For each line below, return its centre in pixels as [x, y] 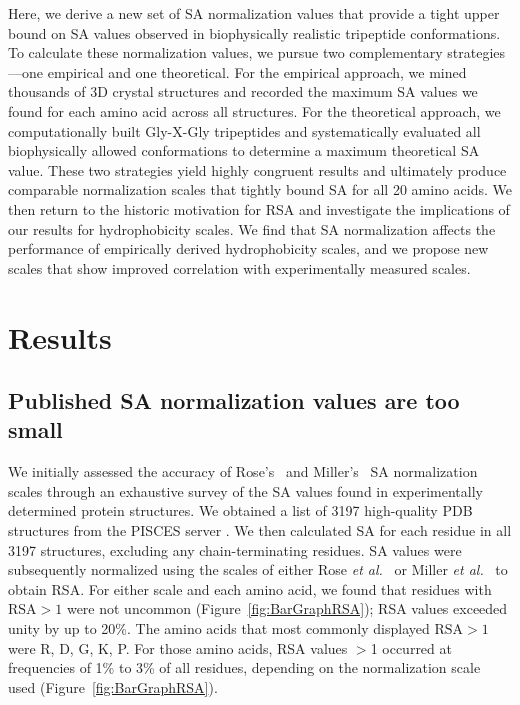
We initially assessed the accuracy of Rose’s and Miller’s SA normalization [243, 471]
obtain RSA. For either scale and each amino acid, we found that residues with [250, 588]
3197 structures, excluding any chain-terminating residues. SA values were [235, 549]
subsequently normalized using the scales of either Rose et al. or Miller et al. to [258, 569]
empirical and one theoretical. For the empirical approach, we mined [257, 71]
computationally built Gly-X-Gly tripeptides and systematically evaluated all [244, 130]
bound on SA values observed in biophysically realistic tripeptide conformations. [254, 32]
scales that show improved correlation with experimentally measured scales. [239, 267]
